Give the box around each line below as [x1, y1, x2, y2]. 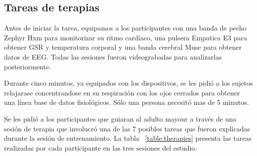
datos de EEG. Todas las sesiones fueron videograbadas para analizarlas [4, 51, 222, 62]
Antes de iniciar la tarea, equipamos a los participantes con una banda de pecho [4, 23, 247, 33]
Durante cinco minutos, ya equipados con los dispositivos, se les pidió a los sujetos [4, 78, 253, 88]
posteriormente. [4, 61, 51, 71]
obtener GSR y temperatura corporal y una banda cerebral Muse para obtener [4, 42, 242, 52]
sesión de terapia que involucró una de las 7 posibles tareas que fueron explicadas [4, 123, 250, 133]
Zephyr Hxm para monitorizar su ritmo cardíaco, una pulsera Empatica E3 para [4, 32, 247, 42]
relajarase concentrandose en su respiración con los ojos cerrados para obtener [4, 87, 240, 97]
